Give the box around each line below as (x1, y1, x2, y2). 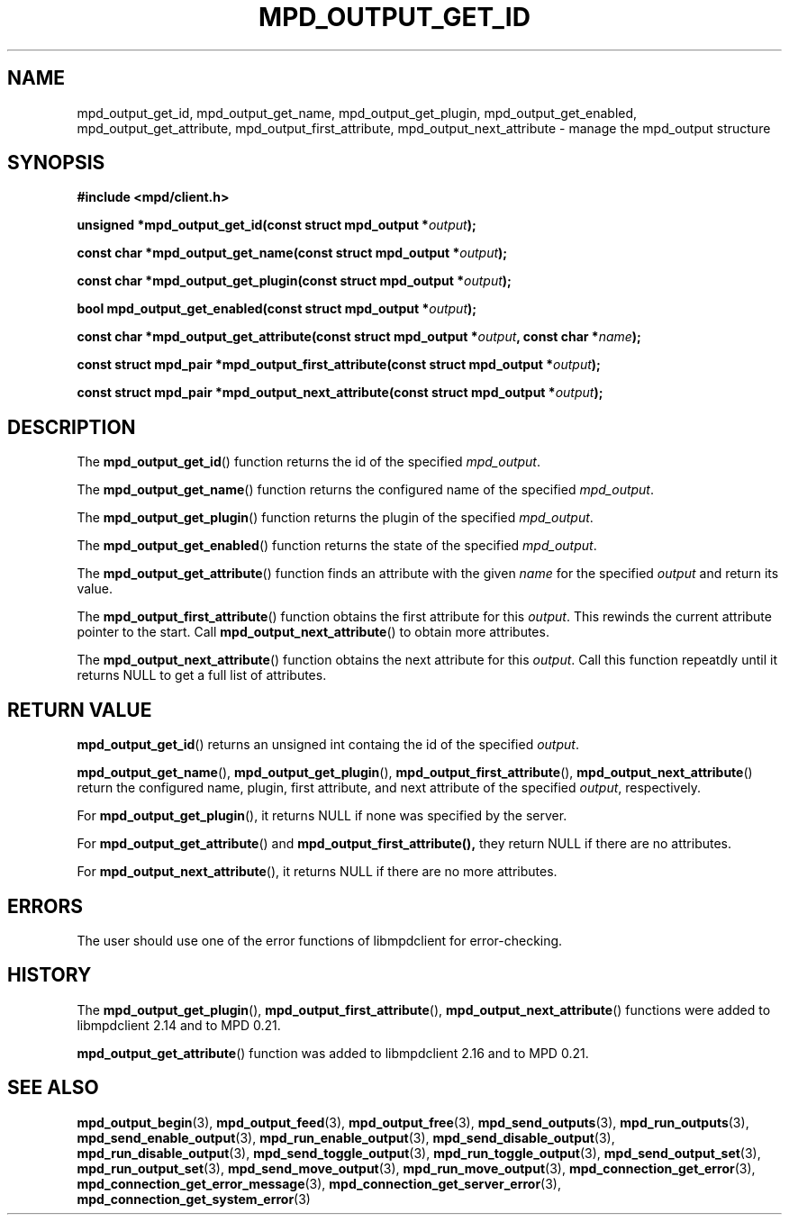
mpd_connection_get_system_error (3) (77, 1190, 311, 1207)
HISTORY (7, 964, 92, 987)
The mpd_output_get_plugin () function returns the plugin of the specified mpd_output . (77, 510, 594, 526)
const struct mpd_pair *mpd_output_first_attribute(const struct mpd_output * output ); (77, 357, 601, 373)
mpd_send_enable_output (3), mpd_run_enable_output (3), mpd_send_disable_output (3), (77, 1129, 615, 1145)
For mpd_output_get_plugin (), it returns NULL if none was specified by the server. (77, 808, 567, 824)
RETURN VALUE (7, 698, 152, 721)
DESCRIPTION (7, 415, 136, 439)
